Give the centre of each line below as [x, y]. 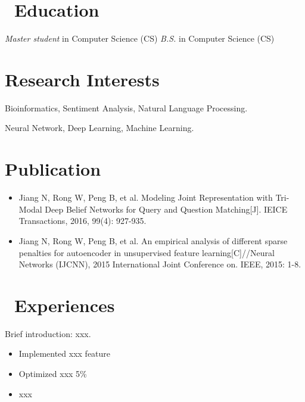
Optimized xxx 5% [53, 374]
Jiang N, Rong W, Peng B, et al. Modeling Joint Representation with [146, 197]
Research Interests [82, 79]
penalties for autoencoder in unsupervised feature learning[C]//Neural [147, 252]
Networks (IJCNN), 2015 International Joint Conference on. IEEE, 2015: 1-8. [160, 264]
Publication [53, 169]
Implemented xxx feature [65, 353]
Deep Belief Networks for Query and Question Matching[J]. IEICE [166, 209]
